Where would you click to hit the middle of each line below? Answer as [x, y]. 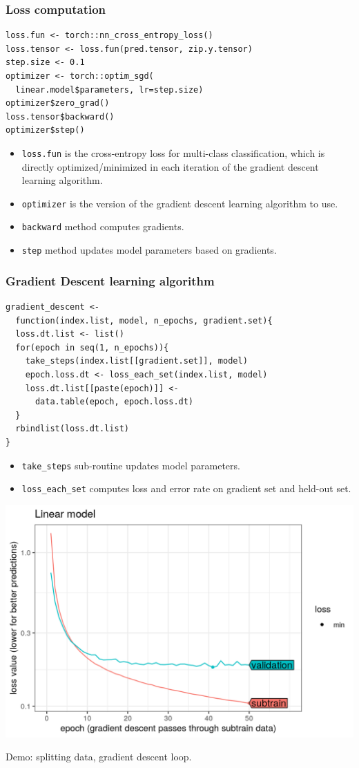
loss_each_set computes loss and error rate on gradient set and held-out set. [186, 488]
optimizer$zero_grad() [58, 103]
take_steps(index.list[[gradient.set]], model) [136, 361]
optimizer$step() [45, 130]
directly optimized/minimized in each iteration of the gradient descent [170, 166]
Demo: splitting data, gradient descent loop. [99, 757]
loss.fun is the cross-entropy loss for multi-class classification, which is [173, 152]
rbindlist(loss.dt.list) [72, 429]
